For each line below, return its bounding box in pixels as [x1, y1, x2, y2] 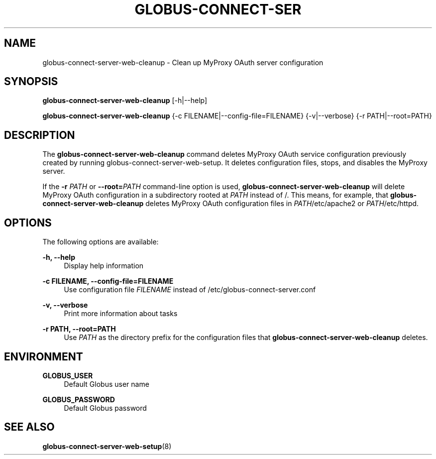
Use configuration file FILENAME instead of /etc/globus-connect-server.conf [64, 285, 316, 294]
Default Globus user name [64, 379, 149, 388]
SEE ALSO [4, 421, 55, 434]
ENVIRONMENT [4, 350, 83, 363]
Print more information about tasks [64, 309, 178, 318]
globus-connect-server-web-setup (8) [42, 442, 172, 451]
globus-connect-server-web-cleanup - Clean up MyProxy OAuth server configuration [42, 58, 324, 67]
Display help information [64, 261, 144, 270]
